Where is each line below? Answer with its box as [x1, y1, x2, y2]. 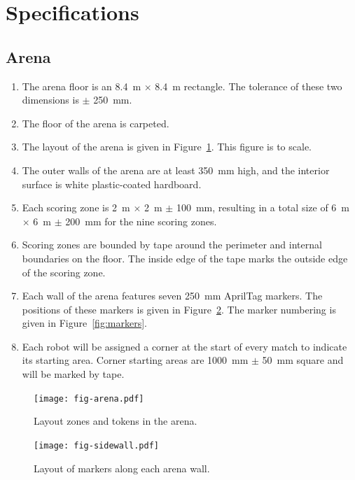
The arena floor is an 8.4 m [22, 78, 141, 93]
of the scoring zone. [22, 264, 106, 279]
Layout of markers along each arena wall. [34, 460, 210, 475]
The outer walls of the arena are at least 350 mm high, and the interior [22, 162, 330, 177]
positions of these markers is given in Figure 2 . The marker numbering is [22, 302, 336, 316]
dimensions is [22, 92, 79, 107]
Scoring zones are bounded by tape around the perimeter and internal [22, 237, 322, 252]
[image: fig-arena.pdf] [34, 393, 144, 404]
